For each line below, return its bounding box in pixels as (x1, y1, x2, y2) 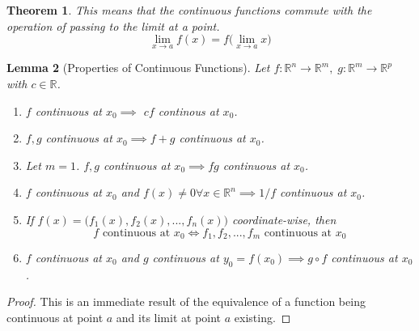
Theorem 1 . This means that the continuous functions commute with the (6, 2, 372, 18)
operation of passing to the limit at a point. (6, 17, 220, 34)
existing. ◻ (234, 309, 291, 325)
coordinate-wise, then (231, 210, 336, 227)
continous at (158, 102, 219, 119)
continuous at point (6, 309, 104, 325)
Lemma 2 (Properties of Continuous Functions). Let (6, 59, 270, 76)
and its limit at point (116, 309, 222, 325)
